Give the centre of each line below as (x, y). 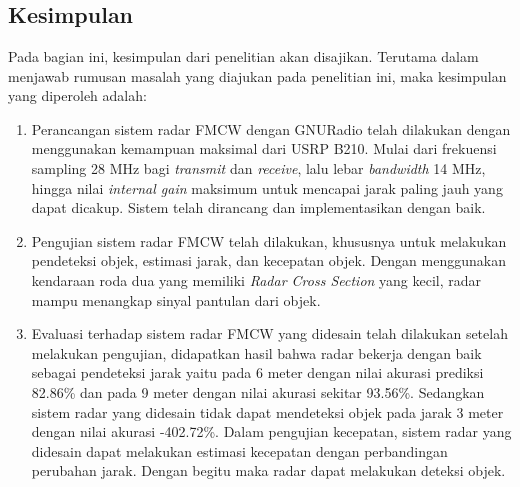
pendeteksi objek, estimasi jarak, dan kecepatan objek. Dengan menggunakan (268, 260)
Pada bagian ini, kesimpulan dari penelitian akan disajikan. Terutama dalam (243, 56)
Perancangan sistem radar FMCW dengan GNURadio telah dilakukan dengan (271, 128)
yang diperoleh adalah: (77, 95)
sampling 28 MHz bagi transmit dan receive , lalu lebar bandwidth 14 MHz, (258, 167)
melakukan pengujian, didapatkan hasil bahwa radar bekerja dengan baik (256, 352)
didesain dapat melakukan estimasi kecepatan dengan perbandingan (239, 450)
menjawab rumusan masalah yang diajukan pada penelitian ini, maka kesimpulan (257, 75)
